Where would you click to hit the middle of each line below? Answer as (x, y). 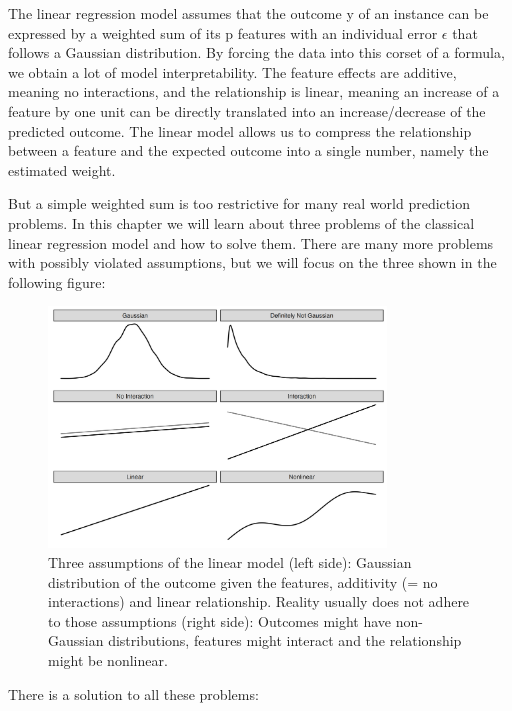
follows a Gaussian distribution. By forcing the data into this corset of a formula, (256, 52)
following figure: (57, 281)
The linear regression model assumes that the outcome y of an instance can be (248, 13)
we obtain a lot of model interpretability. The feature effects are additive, (232, 71)
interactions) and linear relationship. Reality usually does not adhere (259, 601)
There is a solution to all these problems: (133, 693)
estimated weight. (62, 169)
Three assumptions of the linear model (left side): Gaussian (230, 562)
